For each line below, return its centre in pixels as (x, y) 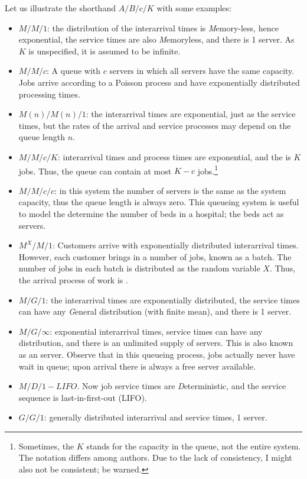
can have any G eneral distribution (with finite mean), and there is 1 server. (155, 311)
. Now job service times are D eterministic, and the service (182, 386)
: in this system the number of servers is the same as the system (170, 190)
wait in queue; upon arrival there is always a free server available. (137, 366)
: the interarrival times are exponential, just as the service (191, 114)
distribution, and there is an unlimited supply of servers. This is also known (156, 343)
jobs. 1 (208, 170)
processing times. (49, 94)
